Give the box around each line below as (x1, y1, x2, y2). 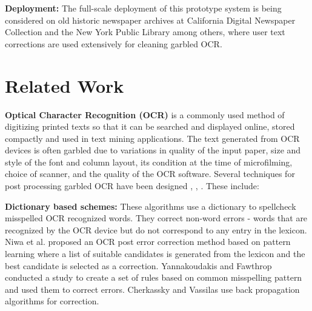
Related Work (5, 73, 124, 98)
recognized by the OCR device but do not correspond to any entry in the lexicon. (5, 223, 307, 236)
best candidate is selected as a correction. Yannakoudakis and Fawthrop (5, 259, 272, 272)
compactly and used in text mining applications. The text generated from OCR (5, 132, 300, 144)
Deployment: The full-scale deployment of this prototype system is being (5, 2, 282, 14)
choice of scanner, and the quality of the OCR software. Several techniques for (5, 167, 295, 180)
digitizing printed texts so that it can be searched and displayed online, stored (5, 120, 295, 133)
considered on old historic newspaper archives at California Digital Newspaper (5, 13, 296, 26)
